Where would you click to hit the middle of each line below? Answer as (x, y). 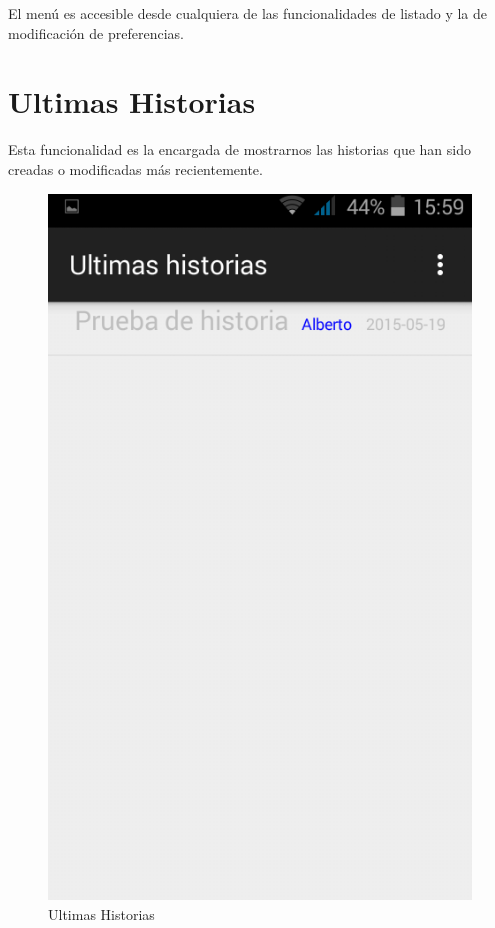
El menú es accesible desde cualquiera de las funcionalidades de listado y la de (247, 13)
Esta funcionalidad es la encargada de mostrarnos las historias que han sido (239, 149)
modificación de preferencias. (96, 32)
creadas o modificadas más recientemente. (135, 168)
